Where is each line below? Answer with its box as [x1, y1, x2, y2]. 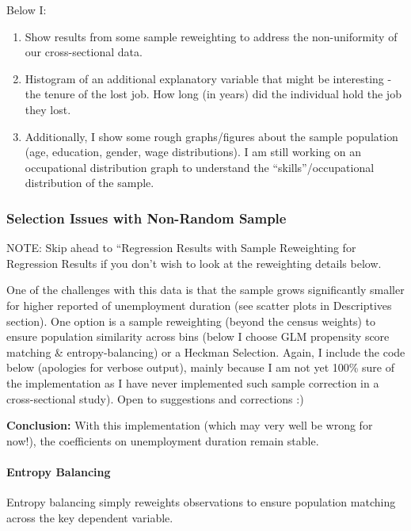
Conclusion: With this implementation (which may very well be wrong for [6, 417, 373, 434]
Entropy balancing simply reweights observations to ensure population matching [6, 494, 396, 510]
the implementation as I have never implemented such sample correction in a [6, 374, 379, 391]
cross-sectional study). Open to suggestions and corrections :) [6, 390, 304, 407]
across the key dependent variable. [6, 509, 173, 525]
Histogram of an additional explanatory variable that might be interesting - [25, 70, 392, 86]
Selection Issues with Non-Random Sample [6, 208, 287, 227]
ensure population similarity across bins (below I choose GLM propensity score [6, 328, 390, 345]
